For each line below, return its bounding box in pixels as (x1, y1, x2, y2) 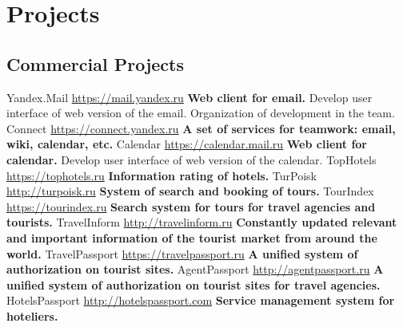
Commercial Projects (6, 51, 184, 76)
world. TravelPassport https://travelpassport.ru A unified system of (6, 245, 358, 262)
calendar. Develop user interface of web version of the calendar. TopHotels (6, 151, 377, 167)
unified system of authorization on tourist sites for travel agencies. (6, 276, 381, 293)
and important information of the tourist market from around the (6, 229, 377, 246)
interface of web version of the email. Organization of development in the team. (6, 104, 395, 121)
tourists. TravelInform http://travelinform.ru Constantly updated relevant (6, 214, 397, 230)
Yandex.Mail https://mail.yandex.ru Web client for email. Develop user (6, 89, 373, 105)
